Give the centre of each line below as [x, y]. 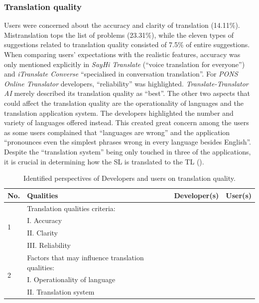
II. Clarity [43, 233]
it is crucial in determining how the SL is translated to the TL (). [104, 161]
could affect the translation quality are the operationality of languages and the [124, 103]
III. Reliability [49, 245]
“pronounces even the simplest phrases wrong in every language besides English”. [128, 142]
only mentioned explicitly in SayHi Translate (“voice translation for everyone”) [125, 64]
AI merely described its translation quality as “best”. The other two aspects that [127, 93]
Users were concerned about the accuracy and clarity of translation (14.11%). [122, 25]
